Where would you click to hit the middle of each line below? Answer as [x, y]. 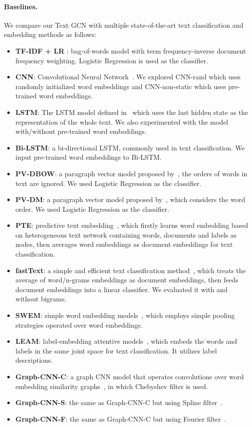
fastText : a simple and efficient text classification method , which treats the [131, 270]
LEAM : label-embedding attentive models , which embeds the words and [126, 341]
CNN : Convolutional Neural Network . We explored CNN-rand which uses [128, 77]
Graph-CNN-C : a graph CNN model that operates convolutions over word [129, 377]
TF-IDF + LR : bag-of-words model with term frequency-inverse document [131, 50]
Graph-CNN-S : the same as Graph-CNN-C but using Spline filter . [119, 402]
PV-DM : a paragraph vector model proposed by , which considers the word [130, 199]
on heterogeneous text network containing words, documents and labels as [126, 234]
